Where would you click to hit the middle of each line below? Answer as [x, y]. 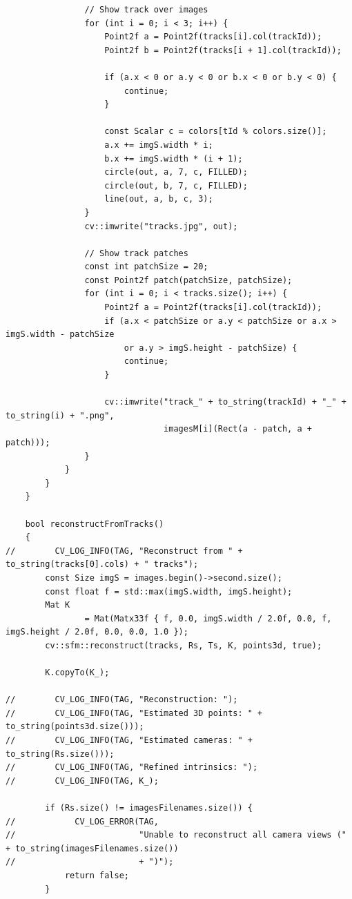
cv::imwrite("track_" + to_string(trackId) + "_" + [225, 402]
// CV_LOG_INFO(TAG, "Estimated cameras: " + [129, 741]
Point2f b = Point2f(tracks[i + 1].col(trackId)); [223, 50]
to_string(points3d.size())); [75, 727]
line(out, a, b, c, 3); [159, 199]
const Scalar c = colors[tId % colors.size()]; [216, 132]
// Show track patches [136, 253]
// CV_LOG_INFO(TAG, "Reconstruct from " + [124, 551]
